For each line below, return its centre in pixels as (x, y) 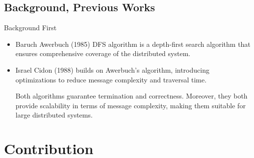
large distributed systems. (54, 115)
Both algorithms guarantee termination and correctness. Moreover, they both (131, 96)
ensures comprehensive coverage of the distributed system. (103, 53)
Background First (30, 28)
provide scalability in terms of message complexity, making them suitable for (130, 105)
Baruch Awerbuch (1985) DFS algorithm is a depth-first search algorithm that (133, 44)
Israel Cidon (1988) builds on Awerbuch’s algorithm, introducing (112, 69)
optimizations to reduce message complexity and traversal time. (111, 79)
